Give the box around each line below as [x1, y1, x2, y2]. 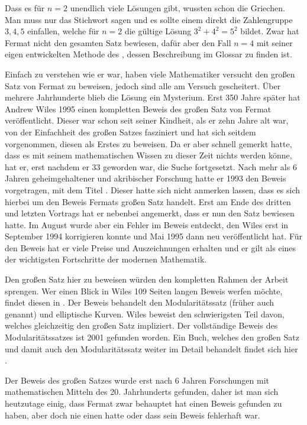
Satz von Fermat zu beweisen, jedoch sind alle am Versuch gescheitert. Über [5, 79, 281, 92]
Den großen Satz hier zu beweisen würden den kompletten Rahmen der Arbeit [5, 273, 289, 286]
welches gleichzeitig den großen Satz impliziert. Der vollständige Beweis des [5, 319, 278, 332]
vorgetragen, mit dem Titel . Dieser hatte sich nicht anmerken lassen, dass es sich [5, 183, 300, 196]
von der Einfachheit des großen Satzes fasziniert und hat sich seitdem [5, 125, 256, 138]
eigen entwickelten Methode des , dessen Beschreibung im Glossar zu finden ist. [5, 48, 292, 60]
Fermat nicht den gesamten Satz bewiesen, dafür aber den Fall [5, 36, 231, 48]
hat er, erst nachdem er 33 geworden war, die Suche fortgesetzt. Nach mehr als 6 [5, 160, 297, 173]
